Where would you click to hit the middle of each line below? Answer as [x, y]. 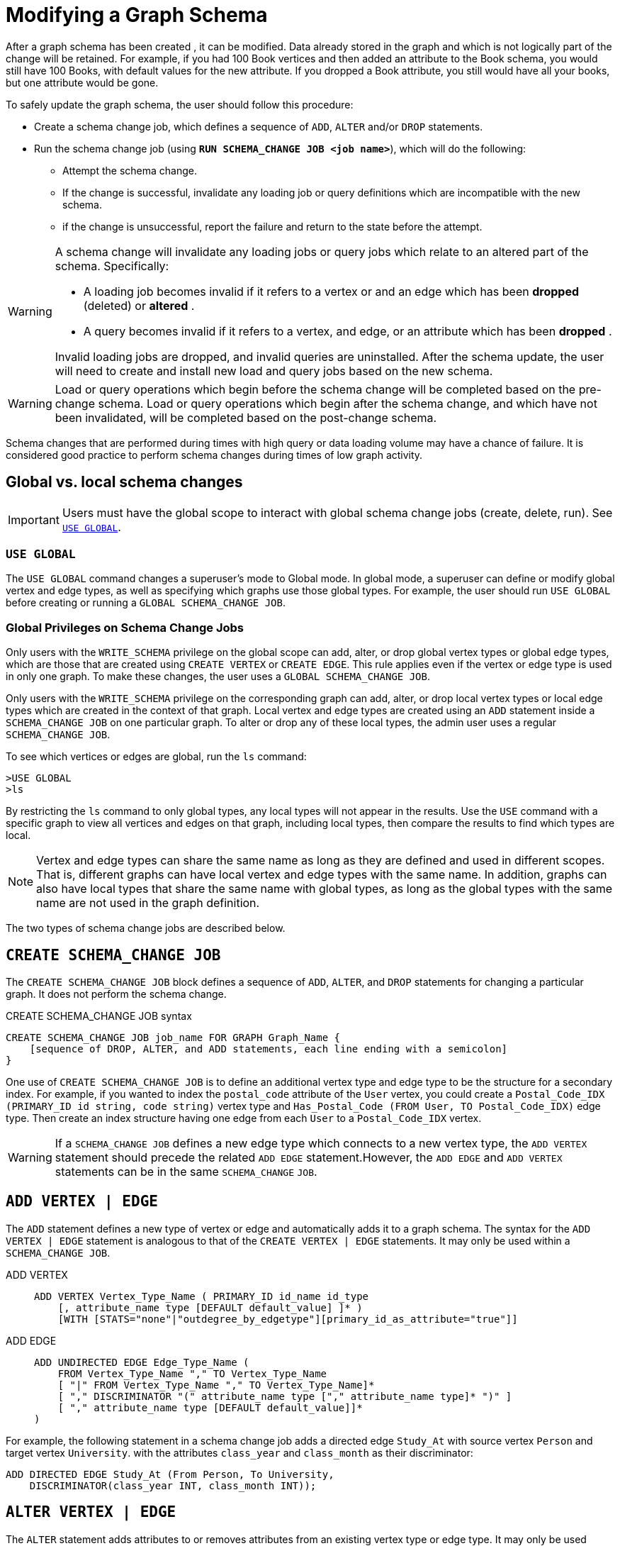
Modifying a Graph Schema [137, 15]
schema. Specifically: [112, 266]
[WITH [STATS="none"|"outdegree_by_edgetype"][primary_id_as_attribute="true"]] [288, 1319]
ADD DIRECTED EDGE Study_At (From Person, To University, [170, 1474]
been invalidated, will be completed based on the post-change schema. [246, 417]
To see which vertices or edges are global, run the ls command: [156, 757]
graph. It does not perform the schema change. [116, 994]
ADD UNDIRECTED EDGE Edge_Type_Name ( [142, 1362]
